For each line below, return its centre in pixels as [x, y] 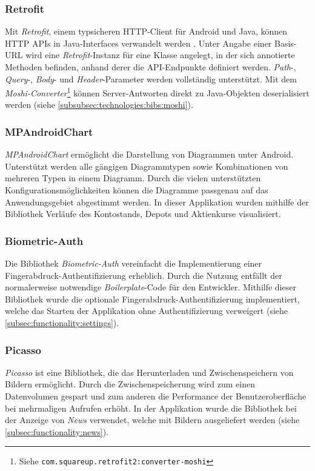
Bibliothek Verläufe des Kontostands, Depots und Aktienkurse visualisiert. [143, 214]
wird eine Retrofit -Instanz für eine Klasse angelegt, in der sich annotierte [160, 55]
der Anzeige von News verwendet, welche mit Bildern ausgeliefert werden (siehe [152, 420]
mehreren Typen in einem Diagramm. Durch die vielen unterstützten [133, 178]
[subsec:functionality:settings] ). [62, 322]
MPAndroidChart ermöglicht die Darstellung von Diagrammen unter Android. [149, 154]
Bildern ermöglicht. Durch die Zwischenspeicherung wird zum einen [130, 384]
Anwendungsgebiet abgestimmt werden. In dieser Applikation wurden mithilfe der [157, 202]
